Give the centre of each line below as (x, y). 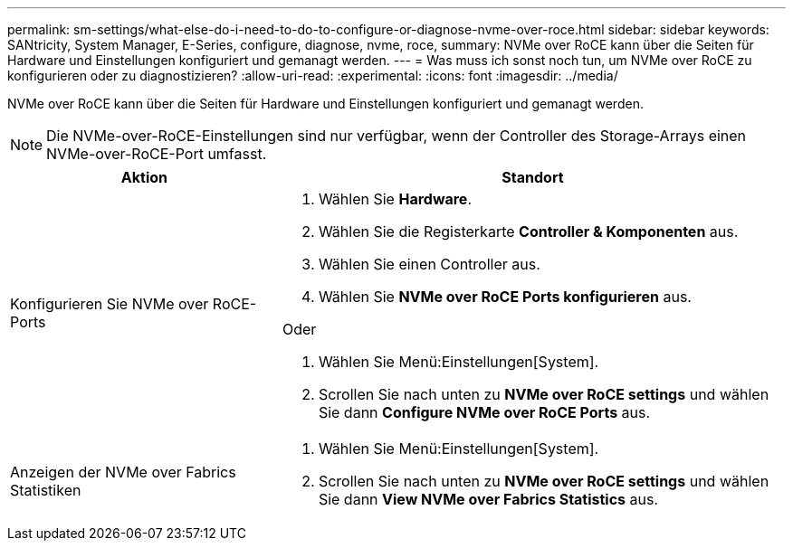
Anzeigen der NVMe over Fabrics (123, 472)
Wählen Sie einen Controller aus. (429, 264)
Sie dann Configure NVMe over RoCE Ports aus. (484, 412)
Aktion (144, 177)
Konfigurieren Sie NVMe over (110, 304)
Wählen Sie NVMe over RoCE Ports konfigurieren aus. (505, 297)
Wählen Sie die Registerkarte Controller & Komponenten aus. (528, 231)
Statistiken (46, 490)
